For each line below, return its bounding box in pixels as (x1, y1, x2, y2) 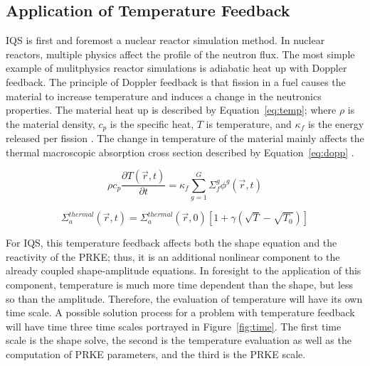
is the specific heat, (110, 116, 194, 131)
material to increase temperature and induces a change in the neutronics (6, 88, 322, 103)
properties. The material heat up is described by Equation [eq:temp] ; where (6, 102, 337, 117)
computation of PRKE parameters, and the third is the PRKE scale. (6, 346, 306, 361)
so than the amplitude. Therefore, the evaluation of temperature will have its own (6, 291, 363, 306)
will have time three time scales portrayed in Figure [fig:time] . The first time (6, 318, 342, 333)
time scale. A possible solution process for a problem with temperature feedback (6, 305, 355, 320)
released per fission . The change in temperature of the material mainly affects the (6, 131, 364, 146)
